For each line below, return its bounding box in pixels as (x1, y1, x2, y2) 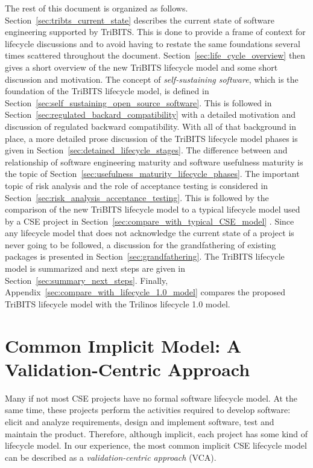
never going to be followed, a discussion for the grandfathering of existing (5, 238, 276, 251)
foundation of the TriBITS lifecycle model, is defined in (5, 85, 209, 97)
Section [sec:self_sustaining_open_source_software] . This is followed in (5, 96, 272, 109)
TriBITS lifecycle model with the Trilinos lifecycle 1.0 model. (5, 297, 230, 310)
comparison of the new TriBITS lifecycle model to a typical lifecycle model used (5, 203, 300, 216)
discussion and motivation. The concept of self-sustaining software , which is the (5, 72, 299, 85)
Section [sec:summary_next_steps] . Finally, (5, 274, 168, 286)
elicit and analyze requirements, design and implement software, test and (5, 415, 274, 428)
